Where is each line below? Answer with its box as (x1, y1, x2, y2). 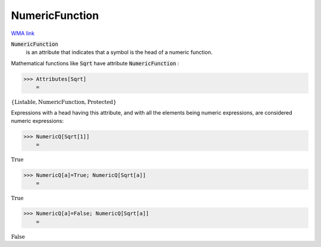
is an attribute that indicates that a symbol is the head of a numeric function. (26, 49, 213, 56)
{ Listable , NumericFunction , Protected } (11, 99, 117, 106)
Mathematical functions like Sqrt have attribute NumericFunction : (11, 59, 180, 66)
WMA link (11, 30, 35, 37)
